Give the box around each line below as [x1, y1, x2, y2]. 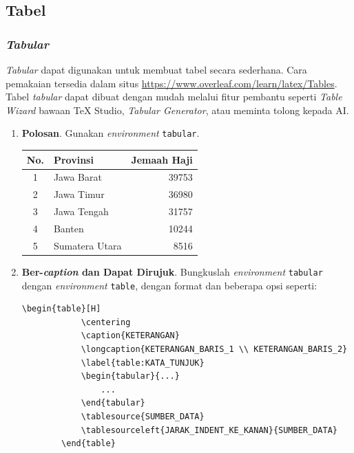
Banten [53, 221, 84, 235]
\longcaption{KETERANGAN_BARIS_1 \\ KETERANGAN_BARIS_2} [81, 344, 348, 354]
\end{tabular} [81, 398, 145, 408]
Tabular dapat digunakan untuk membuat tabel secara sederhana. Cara [6, 63, 307, 76]
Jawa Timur [53, 187, 105, 201]
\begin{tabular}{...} [81, 371, 180, 382]
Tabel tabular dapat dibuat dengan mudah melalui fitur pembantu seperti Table [6, 89, 342, 104]
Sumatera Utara [53, 238, 122, 252]
